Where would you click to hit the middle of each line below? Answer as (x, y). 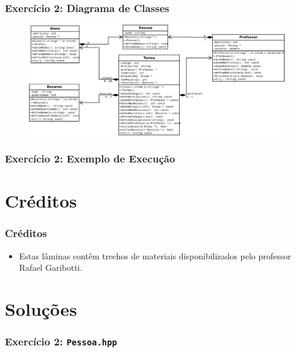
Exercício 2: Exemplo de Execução (90, 159)
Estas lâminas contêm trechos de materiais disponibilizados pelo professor (155, 255)
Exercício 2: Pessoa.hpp (61, 341)
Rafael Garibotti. (51, 267)
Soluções (41, 309)
